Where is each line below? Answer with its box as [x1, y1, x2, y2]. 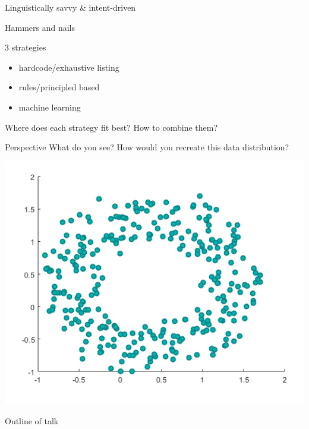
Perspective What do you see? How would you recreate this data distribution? [5, 141, 289, 153]
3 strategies [5, 41, 46, 53]
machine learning [18, 100, 81, 113]
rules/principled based [18, 81, 100, 93]
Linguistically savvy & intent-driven [5, 1, 136, 13]
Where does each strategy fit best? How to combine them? [5, 121, 218, 133]
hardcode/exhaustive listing [18, 61, 119, 73]
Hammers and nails [5, 21, 75, 33]
